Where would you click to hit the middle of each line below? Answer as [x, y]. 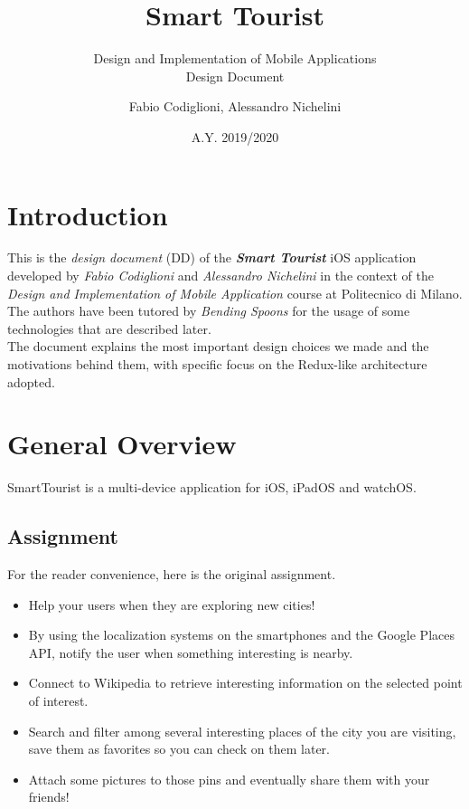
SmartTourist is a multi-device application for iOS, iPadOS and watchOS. [212, 487]
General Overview [122, 444]
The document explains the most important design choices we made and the [218, 346]
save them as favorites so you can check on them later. [179, 749]
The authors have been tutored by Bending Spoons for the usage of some [209, 311]
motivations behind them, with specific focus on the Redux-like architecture [217, 364]
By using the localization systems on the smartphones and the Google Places [241, 635]
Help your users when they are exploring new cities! [172, 604]
